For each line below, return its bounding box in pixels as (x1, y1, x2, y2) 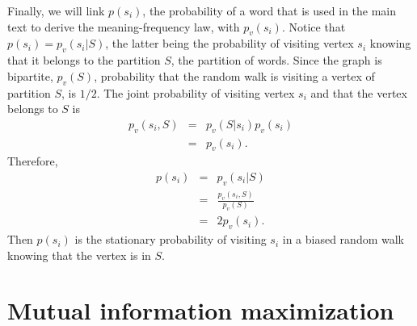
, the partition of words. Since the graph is (171, 52, 382, 69)
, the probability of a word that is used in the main (142, 2, 397, 19)
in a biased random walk (282, 231, 404, 248)
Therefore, (7, 153, 58, 169)
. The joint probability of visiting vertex (96, 84, 295, 101)
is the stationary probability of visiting (74, 231, 267, 248)
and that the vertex (310, 84, 407, 101)
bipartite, (7, 67, 53, 84)
